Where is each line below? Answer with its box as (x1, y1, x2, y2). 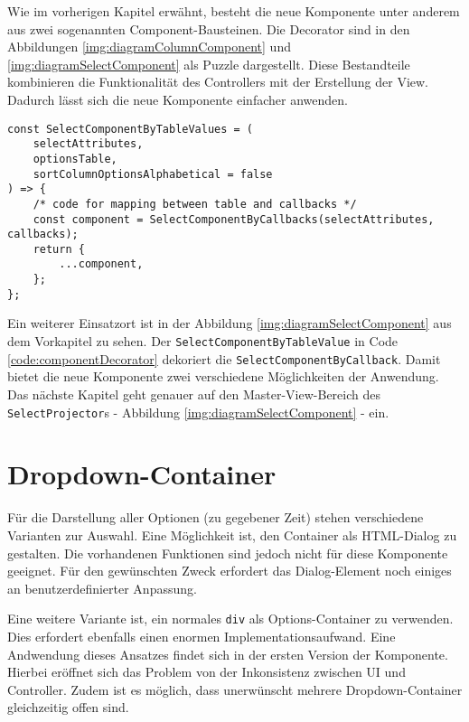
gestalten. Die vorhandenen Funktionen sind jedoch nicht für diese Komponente (7, 543, 448, 562)
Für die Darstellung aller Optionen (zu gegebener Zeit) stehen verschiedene (7, 508, 424, 527)
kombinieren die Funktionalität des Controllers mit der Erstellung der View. (7, 72, 429, 91)
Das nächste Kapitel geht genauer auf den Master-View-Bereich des (7, 384, 380, 403)
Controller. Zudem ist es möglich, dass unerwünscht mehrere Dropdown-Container (7, 680, 463, 699)
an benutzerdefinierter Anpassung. (7, 578, 197, 597)
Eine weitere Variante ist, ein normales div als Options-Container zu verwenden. (7, 609, 454, 628)
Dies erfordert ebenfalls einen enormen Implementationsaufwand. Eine (7, 626, 396, 645)
